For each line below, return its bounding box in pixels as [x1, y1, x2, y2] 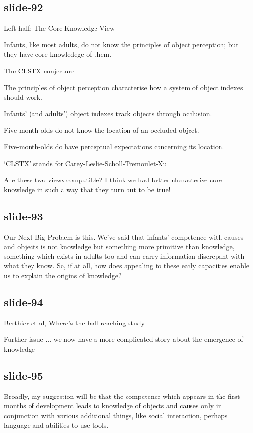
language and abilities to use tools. [4, 420, 109, 430]
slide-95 [4, 367, 43, 383]
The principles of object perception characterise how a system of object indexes [4, 82, 243, 92]
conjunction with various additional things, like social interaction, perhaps [4, 410, 228, 420]
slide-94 [4, 294, 43, 309]
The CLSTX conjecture [4, 65, 75, 75]
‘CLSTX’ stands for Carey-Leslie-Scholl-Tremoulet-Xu [4, 158, 167, 168]
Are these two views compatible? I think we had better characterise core [4, 175, 222, 185]
